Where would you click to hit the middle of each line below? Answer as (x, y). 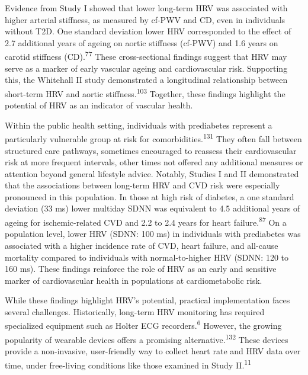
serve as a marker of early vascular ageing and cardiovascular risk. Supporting (146, 68)
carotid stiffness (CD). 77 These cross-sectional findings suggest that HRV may (146, 56)
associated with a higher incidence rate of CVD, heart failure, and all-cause (142, 245)
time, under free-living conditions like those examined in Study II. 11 (128, 364)
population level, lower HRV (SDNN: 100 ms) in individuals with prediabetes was (153, 234)
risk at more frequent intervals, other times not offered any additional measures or (154, 162)
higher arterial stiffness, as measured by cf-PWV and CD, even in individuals (145, 19)
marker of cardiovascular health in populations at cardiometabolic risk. (134, 280)
